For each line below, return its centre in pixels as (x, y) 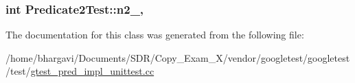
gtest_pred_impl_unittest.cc (92, 71)
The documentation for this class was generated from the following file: (155, 35)
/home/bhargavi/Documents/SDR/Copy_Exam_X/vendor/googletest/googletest (178, 57)
